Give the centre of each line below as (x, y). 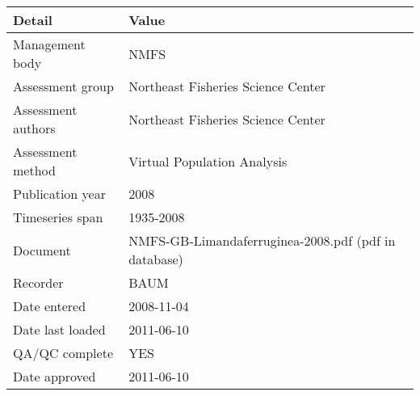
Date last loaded (59, 329)
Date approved (55, 376)
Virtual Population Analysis (208, 161)
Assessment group (63, 86)
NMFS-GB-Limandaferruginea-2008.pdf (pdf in (262, 240)
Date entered (50, 306)
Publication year (59, 194)
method (34, 170)
